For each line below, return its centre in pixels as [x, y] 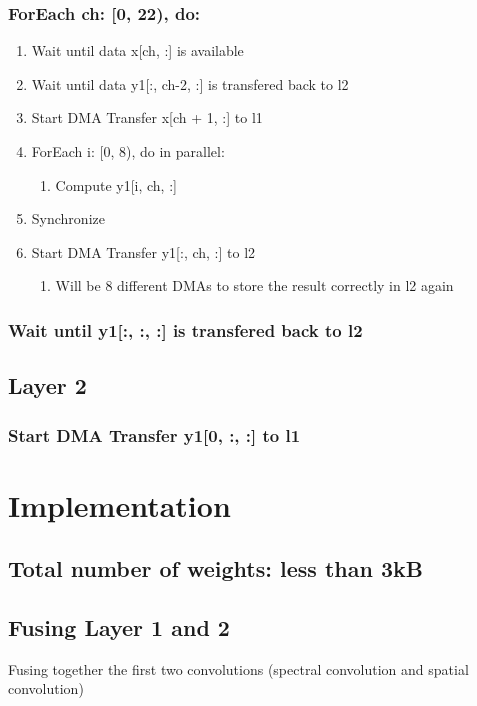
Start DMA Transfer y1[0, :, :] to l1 [154, 434]
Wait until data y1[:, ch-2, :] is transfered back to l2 [190, 83]
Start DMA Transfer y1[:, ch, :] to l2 [143, 251]
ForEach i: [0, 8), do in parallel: [128, 151]
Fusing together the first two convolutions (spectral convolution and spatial [238, 668]
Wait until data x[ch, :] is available [137, 50]
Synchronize [68, 218]
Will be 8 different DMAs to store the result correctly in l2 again [254, 285]
